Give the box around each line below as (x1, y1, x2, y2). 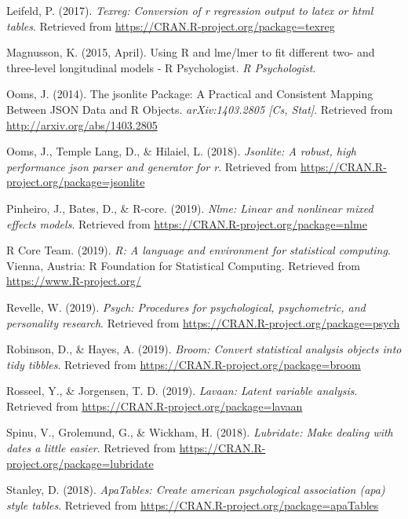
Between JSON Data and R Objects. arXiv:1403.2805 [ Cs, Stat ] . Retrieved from (6, 101, 393, 117)
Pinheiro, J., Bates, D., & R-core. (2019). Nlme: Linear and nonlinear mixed (6, 199, 373, 216)
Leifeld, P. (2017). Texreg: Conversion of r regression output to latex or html (6, 2, 373, 18)
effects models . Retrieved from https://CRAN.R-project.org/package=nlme (6, 215, 367, 232)
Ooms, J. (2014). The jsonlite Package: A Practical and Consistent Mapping (6, 86, 373, 102)
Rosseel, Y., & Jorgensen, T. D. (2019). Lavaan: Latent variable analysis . (6, 382, 358, 399)
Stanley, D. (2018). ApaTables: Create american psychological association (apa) (6, 481, 385, 498)
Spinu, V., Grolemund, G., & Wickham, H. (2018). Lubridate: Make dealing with (6, 424, 393, 440)
